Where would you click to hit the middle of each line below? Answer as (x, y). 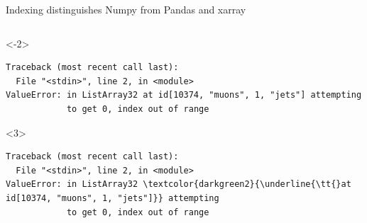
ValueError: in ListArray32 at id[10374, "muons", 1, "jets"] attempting (184, 95)
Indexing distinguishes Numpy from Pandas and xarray (126, 9)
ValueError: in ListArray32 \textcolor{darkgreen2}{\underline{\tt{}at (179, 184)
